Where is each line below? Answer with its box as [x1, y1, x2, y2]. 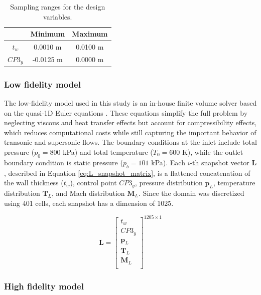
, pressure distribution [135, 177, 203, 188]
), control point [70, 177, 117, 188]
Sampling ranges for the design [10, 2, 105, 12]
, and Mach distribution [52, 188, 125, 198]
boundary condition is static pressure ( [4, 157, 123, 167]
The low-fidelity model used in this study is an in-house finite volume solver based [4, 98, 257, 108]
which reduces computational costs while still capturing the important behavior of [4, 127, 256, 137]
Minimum [30, 29, 65, 39]
